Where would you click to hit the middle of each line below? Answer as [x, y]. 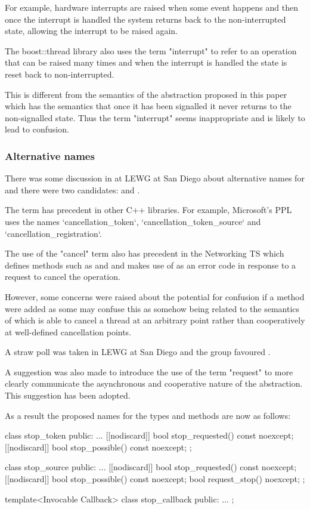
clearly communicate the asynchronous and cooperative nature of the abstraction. [154, 383]
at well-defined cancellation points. [68, 331]
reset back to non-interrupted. [60, 74]
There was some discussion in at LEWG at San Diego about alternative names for [155, 178]
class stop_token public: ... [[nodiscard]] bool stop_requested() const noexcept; [149, 435]
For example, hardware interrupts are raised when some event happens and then [151, 7]
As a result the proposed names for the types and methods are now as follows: [148, 415]
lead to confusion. [37, 129]
